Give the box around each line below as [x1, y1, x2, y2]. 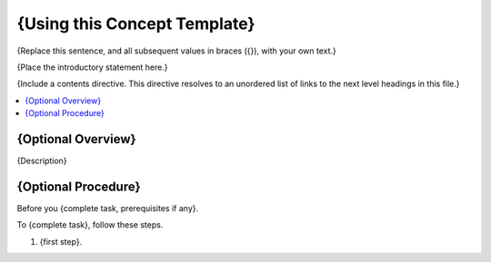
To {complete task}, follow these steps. [16, 219, 164, 230]
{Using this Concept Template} [16, 14, 256, 34]
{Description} [16, 155, 67, 167]
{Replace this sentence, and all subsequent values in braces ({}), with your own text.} [16, 45, 336, 56]
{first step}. [39, 236, 83, 247]
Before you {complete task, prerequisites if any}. [16, 202, 199, 213]
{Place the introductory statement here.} [16, 62, 168, 73]
